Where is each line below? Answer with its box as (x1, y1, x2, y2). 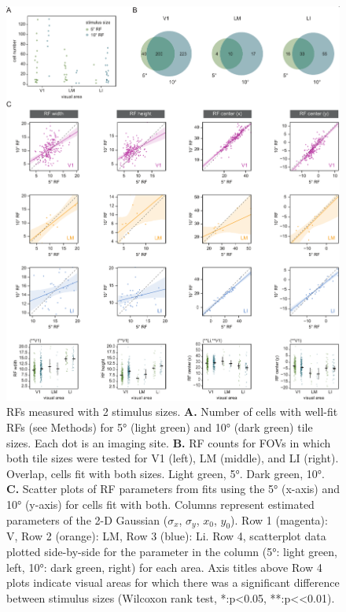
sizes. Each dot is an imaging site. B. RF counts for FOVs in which (6, 434, 331, 451)
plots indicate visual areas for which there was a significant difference (6, 574, 340, 591)
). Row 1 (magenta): (230, 511, 328, 528)
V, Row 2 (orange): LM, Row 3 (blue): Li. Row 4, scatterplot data (6, 528, 326, 544)
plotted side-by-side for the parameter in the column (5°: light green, (6, 543, 337, 559)
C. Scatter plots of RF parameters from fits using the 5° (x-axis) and (6, 480, 340, 497)
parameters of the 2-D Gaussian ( (6, 511, 168, 528)
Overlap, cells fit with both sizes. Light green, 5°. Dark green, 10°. (6, 465, 325, 481)
